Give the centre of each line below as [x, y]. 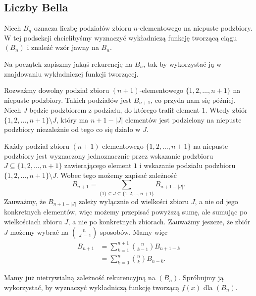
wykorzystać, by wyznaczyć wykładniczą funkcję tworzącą [92, 287]
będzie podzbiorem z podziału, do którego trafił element [114, 110]
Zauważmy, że [25, 201]
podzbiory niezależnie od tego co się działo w [72, 129]
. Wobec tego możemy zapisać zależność [116, 175]
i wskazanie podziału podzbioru [187, 165]
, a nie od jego [216, 201]
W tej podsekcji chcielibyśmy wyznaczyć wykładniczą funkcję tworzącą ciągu [121, 37]
